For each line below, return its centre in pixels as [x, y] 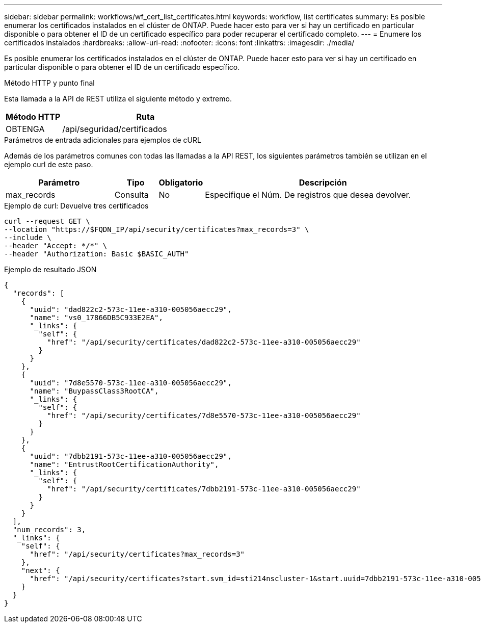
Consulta [131, 195]
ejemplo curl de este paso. [49, 164]
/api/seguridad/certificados [115, 129]
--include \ [28, 238]
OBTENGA [25, 129]
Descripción [323, 182]
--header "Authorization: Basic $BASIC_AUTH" [97, 254]
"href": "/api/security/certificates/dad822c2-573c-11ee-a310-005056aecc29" [204, 342]
